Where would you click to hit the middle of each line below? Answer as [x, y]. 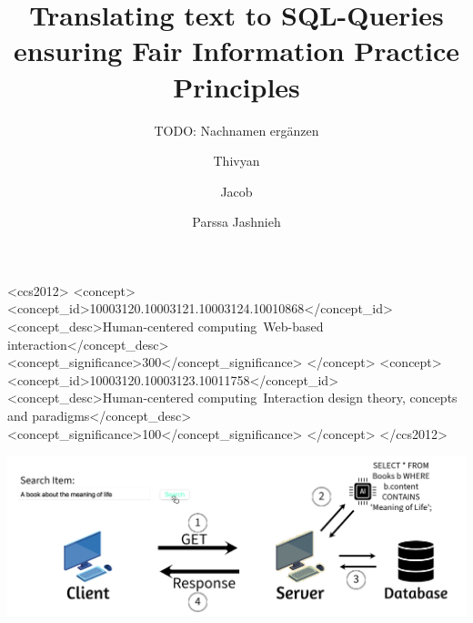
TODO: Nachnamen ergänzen [236, 130]
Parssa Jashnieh [236, 222]
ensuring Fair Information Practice [236, 51]
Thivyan [236, 161]
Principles [236, 86]
